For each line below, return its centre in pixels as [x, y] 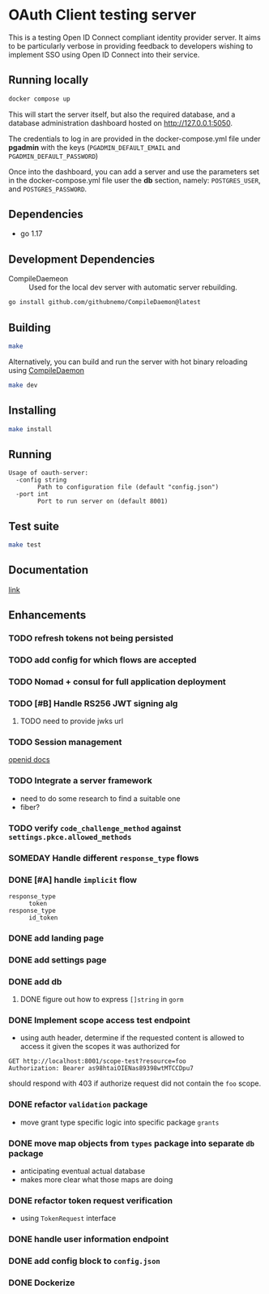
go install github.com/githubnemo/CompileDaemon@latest [105, 302]
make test [25, 545]
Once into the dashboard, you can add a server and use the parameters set [134, 171]
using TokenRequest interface [68, 1219]
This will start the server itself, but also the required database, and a [122, 114]
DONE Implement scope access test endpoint [99, 1020]
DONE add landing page [56, 938]
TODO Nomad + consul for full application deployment [117, 681]
